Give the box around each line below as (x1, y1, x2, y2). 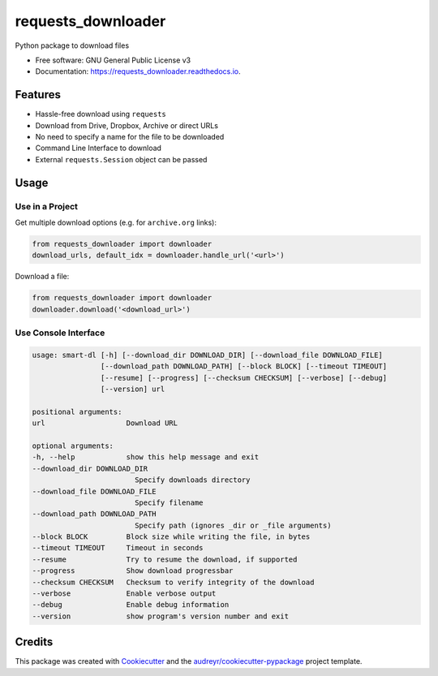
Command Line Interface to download (35, 143, 162, 153)
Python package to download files (15, 41, 130, 50)
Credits (15, 635, 54, 649)
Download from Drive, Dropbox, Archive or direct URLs (35, 120, 219, 130)
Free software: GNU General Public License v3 (35, 55, 191, 65)
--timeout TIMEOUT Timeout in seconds (32, 544, 204, 553)
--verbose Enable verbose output (32, 589, 217, 598)
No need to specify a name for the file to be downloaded (35, 132, 225, 142)
